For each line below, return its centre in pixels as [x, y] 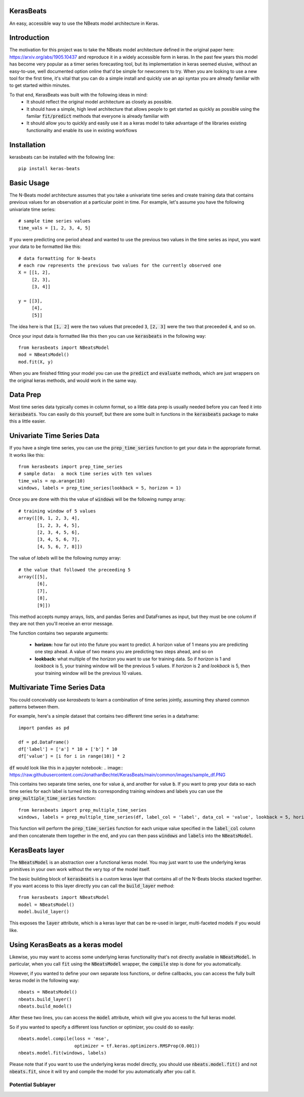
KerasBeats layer [37, 850]
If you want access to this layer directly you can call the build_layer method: [92, 886]
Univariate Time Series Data [54, 436]
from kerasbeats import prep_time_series [70, 466]
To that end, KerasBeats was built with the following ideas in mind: [79, 94]
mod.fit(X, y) [36, 362]
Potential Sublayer [32, 1084]
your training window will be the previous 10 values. [89, 673]
